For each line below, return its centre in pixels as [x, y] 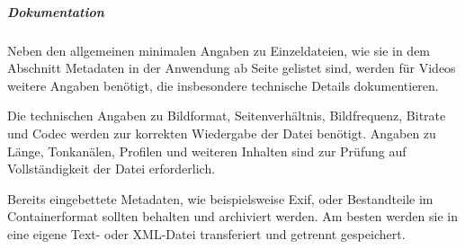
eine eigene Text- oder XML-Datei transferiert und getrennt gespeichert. [206, 233]
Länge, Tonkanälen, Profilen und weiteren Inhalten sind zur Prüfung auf [207, 151]
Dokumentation [56, 11]
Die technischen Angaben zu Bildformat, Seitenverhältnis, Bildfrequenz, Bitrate [227, 116]
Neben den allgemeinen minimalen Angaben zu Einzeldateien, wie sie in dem [219, 50]
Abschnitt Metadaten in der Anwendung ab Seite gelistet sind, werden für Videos [232, 68]
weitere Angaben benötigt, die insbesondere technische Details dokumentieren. [223, 85]
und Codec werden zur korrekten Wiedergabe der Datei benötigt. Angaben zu [222, 133]
